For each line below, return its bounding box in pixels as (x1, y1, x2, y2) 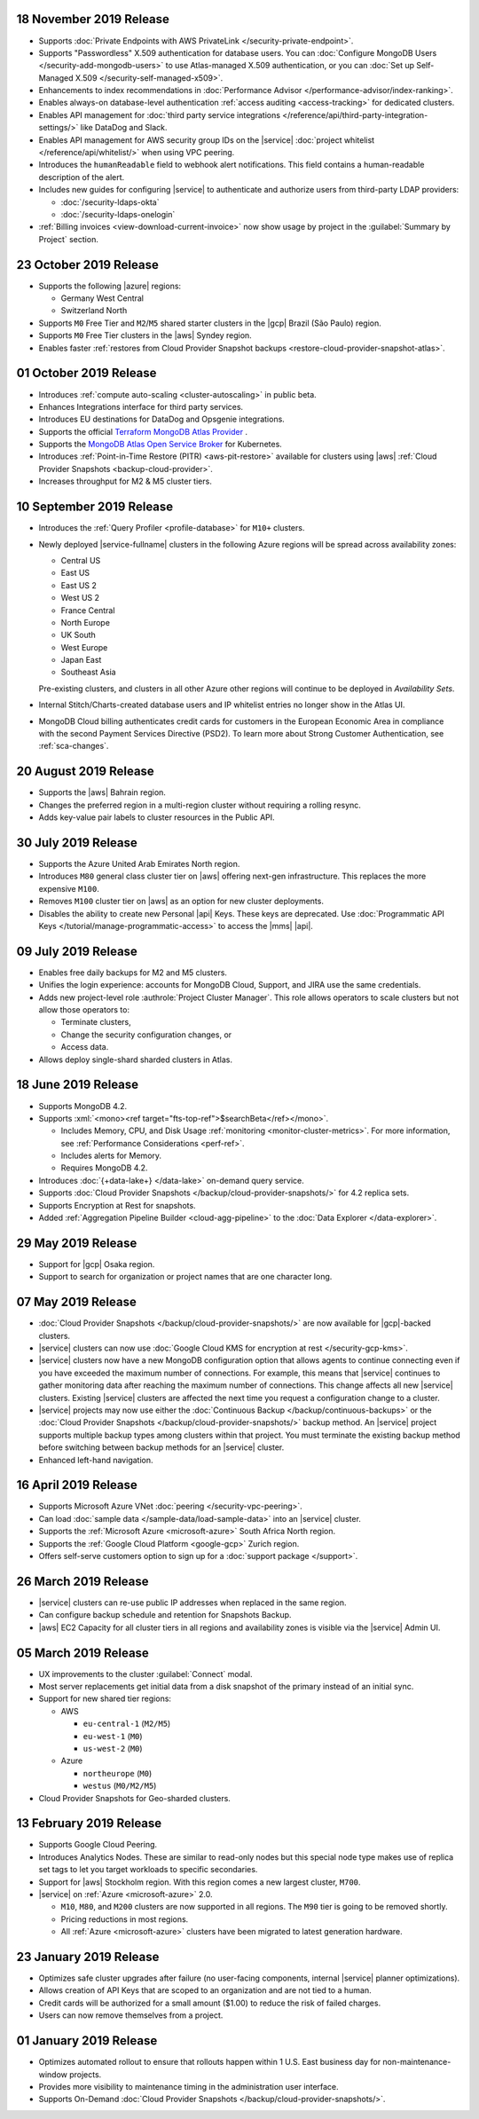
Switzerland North (60, 305, 128, 316)
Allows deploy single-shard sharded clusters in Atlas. (38, 1054, 233, 1065)
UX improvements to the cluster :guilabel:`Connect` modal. (38, 1668, 253, 1679)
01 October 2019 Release (16, 366, 157, 381)
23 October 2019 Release (16, 257, 159, 272)
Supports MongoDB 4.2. (38, 1100, 128, 1111)
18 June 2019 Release (16, 1077, 139, 1092)
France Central (60, 604, 115, 616)
